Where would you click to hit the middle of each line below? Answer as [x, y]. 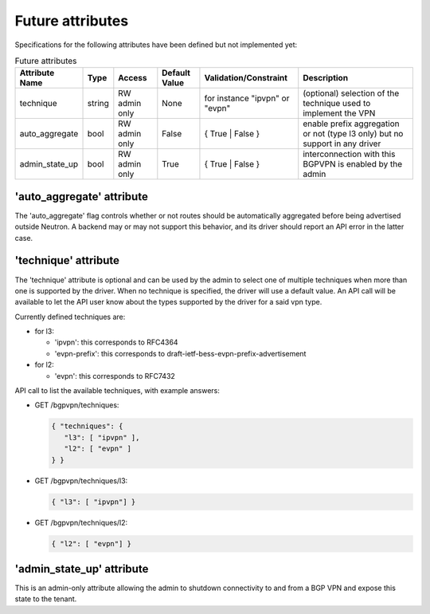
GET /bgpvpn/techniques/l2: [81, 522]
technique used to [337, 104]
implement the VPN [339, 113]
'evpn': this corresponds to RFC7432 [115, 376]
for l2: [45, 365]
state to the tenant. [46, 599]
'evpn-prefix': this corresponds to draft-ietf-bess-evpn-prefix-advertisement [180, 353]
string [98, 104]
